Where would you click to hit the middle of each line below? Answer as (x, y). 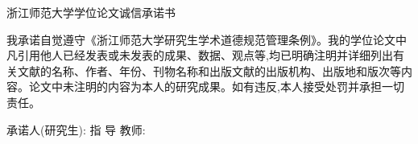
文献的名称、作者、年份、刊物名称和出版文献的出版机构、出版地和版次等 (209, 70)
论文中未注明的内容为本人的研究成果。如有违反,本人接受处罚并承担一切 (216, 86)
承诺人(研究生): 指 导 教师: (76, 129)
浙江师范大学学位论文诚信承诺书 (91, 12)
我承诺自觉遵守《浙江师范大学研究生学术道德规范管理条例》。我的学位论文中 (207, 39)
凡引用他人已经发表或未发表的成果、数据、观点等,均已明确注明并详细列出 (200, 55)
